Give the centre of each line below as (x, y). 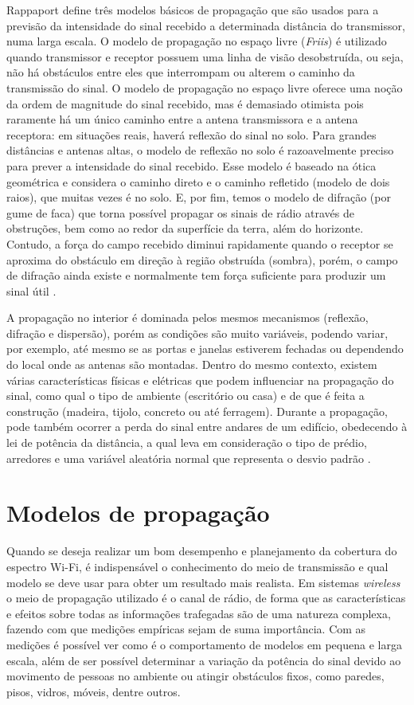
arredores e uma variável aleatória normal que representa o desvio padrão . (189, 458)
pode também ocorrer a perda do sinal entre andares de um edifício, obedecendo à (207, 427)
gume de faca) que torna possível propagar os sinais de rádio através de (180, 212)
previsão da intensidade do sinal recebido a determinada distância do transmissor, (206, 25)
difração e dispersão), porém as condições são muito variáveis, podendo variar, (197, 333)
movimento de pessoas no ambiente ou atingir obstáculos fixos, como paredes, (195, 676)
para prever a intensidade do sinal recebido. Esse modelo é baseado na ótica (191, 165)
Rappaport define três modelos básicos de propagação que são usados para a (193, 10)
